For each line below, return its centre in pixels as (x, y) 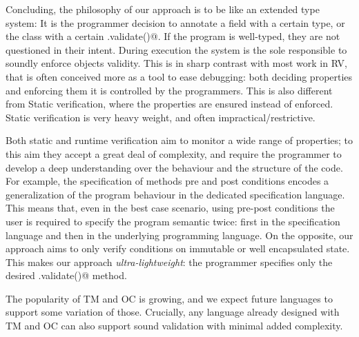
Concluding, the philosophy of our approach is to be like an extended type (163, 9)
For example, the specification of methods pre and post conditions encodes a (167, 181)
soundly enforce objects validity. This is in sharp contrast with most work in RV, (176, 63)
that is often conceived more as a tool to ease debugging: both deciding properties (179, 76)
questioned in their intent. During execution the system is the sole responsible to (176, 49)
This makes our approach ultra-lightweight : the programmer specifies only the (169, 262)
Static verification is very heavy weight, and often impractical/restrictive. (161, 117)
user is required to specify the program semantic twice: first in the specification (173, 221)
